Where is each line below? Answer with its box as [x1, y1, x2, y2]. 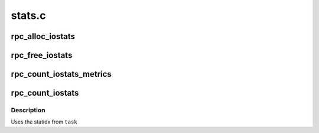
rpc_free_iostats [11, 50, 73, 60]
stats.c [11, 9, 46, 22]
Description [11, 106, 45, 114]
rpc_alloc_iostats [11, 31, 76, 41]
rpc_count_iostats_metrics [11, 69, 112, 79]
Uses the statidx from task [11, 118, 77, 125]
